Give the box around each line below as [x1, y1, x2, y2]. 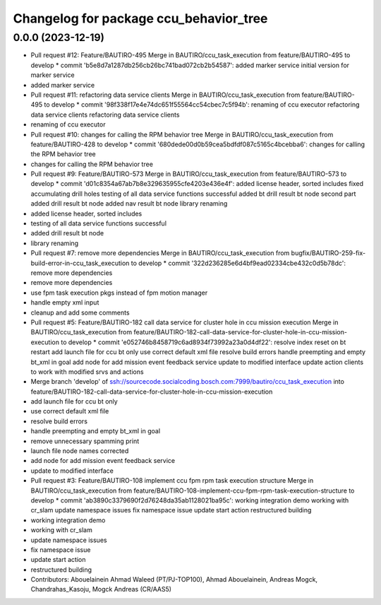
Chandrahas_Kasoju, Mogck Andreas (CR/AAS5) [30, 585, 172, 594]
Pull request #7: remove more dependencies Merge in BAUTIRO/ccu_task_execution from [30, 249, 290, 257]
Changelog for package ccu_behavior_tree [13, 11, 268, 26]
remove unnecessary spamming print [30, 437, 140, 445]
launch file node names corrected [30, 447, 129, 455]
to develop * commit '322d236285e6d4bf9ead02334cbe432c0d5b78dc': [131, 259, 346, 267]
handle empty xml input [30, 298, 99, 307]
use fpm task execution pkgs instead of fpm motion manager [30, 288, 208, 297]
